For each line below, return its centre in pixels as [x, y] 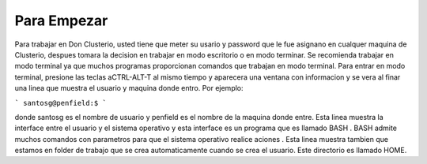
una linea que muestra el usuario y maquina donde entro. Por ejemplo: [129, 88]
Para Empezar [61, 20]
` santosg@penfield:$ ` [60, 103]
